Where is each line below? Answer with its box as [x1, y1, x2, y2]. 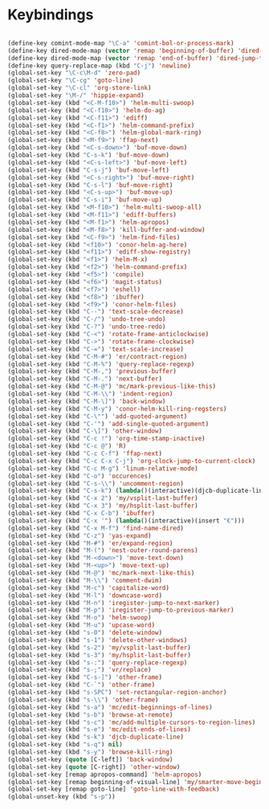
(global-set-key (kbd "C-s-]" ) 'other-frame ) [7, 673, 162, 681]
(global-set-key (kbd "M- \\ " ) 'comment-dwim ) [7, 576, 162, 584]
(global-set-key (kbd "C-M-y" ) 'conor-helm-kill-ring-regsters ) [7, 404, 227, 413]
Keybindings [7, 6, 94, 24]
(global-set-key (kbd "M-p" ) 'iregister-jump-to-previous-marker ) [7, 606, 234, 615]
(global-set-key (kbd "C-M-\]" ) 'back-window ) [7, 397, 166, 405]
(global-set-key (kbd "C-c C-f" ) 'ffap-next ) [7, 449, 162, 458]
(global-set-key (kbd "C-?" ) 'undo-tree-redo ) [7, 323, 166, 331]
